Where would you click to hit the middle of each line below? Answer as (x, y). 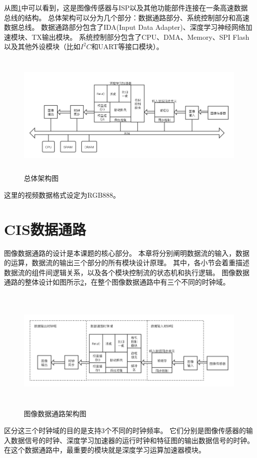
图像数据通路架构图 (55, 414)
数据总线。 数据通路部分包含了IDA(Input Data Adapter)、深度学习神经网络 (125, 27)
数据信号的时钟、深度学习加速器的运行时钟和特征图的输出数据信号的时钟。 (132, 440)
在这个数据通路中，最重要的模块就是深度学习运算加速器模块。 (105, 450)
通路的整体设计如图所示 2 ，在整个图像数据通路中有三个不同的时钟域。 (117, 282)
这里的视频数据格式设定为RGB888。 (62, 194)
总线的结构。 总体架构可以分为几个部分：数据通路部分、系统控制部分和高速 (127, 17)
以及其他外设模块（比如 (42, 46)
